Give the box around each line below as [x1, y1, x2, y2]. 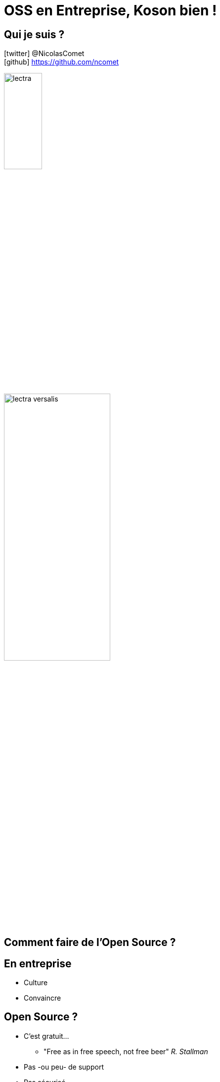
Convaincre [24, 994, 61, 1003]
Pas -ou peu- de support [24, 1062, 104, 1071]
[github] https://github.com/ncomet [4, 58, 119, 67]
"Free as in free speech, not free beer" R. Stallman [44, 1047, 208, 1056]
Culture [24, 978, 48, 987]
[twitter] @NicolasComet [4, 49, 85, 58]
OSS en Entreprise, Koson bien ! [4, 2, 217, 19]
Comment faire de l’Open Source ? [4, 936, 176, 949]
